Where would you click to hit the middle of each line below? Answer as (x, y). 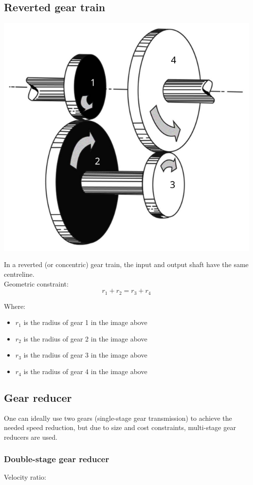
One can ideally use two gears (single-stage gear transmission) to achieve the (118, 418)
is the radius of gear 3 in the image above (85, 355)
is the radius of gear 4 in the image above (85, 371)
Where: (15, 306)
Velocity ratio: (25, 476)
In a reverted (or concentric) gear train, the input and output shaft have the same (126, 264)
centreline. (19, 274)
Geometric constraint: (36, 283)
